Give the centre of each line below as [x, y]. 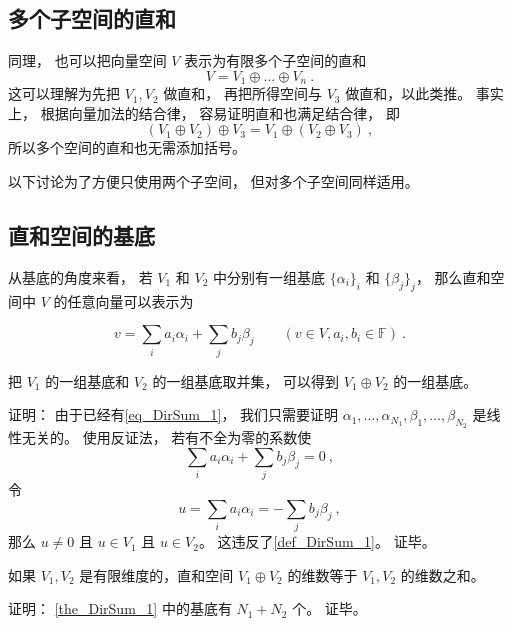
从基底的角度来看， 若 [80, 276]
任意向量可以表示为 [130, 300]
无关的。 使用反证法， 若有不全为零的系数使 [166, 437]
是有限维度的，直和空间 [156, 574]
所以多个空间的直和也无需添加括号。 [127, 147]
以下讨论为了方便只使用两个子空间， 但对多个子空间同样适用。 [213, 181]
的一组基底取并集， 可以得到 [246, 380]
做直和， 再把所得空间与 [242, 93]
